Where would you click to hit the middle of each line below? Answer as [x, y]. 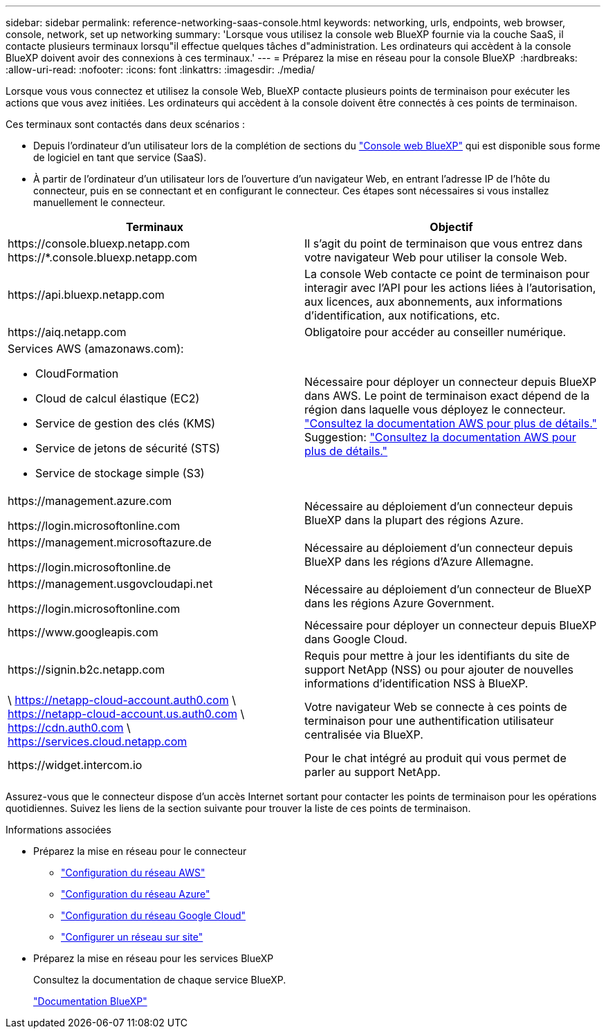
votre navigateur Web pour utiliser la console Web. [436, 257]
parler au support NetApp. [373, 772]
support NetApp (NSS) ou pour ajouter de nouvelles [439, 670]
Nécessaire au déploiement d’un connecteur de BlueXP [448, 589]
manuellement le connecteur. [99, 202]
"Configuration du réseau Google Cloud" [154, 915]
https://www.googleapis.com [83, 632]
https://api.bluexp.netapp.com [86, 295]
